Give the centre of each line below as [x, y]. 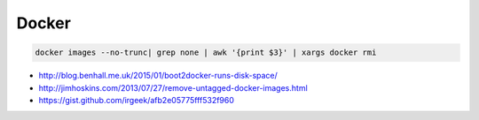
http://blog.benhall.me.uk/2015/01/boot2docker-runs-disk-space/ [158, 76]
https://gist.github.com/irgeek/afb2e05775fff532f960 [137, 100]
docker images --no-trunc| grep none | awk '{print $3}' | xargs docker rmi [206, 52]
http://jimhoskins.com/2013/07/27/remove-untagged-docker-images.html [173, 87]
